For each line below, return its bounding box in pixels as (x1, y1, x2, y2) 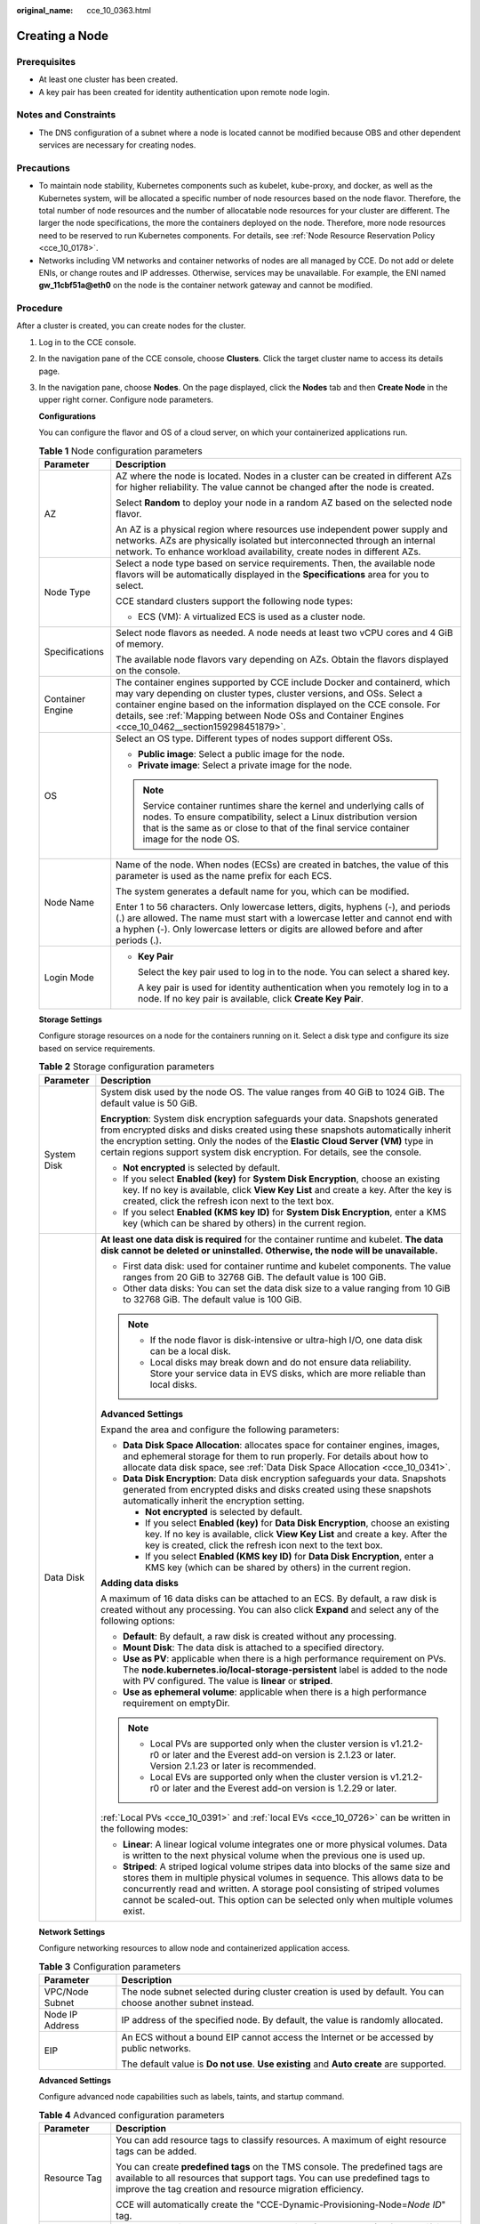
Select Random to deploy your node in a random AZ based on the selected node (116, 496, 452, 509)
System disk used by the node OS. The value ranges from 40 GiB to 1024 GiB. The (100, 1085, 444, 1098)
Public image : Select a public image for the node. (138, 747, 346, 760)
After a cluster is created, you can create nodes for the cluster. (16, 320, 246, 331)
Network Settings (38, 1926, 106, 1937)
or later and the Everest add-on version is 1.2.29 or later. (161, 1782, 397, 1794)
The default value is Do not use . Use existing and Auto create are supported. (121, 2058, 446, 2070)
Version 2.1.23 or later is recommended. (149, 1760, 316, 1772)
